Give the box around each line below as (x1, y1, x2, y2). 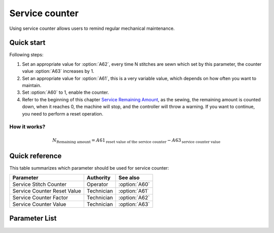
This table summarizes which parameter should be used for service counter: (9, 165, 169, 171)
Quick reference (9, 151, 62, 160)
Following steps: (9, 52, 44, 58)
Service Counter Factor (12, 194, 68, 201)
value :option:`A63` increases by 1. (22, 68, 94, 74)
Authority (86, 174, 111, 181)
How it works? (9, 123, 46, 130)
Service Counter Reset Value (12, 187, 81, 195)
